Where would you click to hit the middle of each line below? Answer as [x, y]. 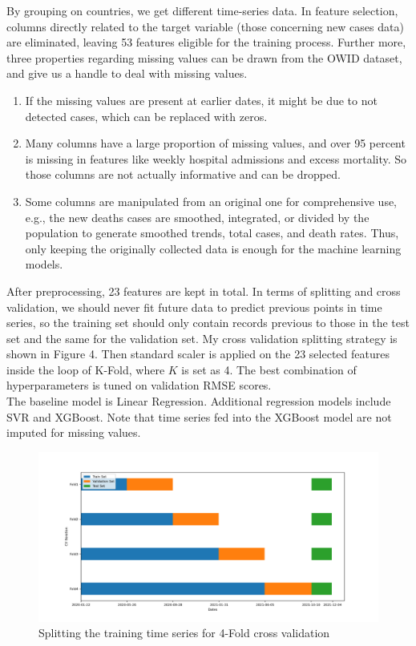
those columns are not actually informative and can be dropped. [183, 174]
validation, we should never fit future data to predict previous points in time [194, 307]
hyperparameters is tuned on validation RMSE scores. [139, 385]
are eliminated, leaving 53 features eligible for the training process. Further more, [206, 42]
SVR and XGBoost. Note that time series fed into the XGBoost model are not [199, 416]
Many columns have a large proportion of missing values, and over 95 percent [215, 143]
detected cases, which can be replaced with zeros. [146, 116]
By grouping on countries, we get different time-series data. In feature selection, [202, 10]
